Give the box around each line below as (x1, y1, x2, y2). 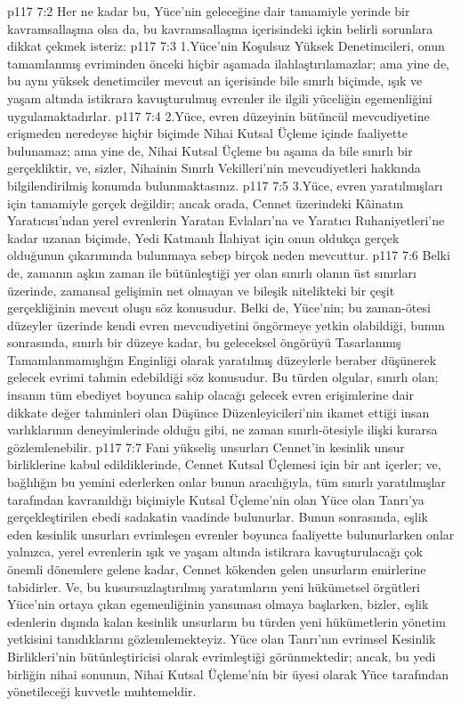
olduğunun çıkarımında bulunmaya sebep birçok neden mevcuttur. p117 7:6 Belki (7, 246, 450, 264)
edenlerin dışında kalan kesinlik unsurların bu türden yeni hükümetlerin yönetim (7, 612, 446, 630)
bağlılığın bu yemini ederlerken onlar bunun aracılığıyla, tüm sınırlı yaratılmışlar (7, 473, 446, 491)
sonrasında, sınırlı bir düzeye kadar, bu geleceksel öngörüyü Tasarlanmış (7, 333, 401, 352)
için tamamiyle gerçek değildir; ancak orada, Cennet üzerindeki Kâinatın (7, 193, 404, 212)
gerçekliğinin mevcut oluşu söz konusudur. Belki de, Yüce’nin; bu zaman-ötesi (7, 298, 431, 317)
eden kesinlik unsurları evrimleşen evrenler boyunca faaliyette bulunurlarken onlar (7, 524, 455, 543)
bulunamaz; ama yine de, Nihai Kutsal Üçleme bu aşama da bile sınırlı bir (7, 141, 413, 159)
